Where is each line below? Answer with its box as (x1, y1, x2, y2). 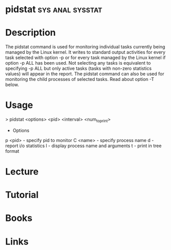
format (5, 148, 19, 154)
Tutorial (5, 189, 39, 201)
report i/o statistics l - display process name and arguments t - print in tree (5, 143, 162, 149)
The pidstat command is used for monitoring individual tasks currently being (5, 44, 165, 50)
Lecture (5, 166, 39, 178)
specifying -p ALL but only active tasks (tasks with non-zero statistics (5, 65, 152, 72)
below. (5, 81, 19, 88)
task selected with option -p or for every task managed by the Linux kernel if (5, 54, 166, 61)
